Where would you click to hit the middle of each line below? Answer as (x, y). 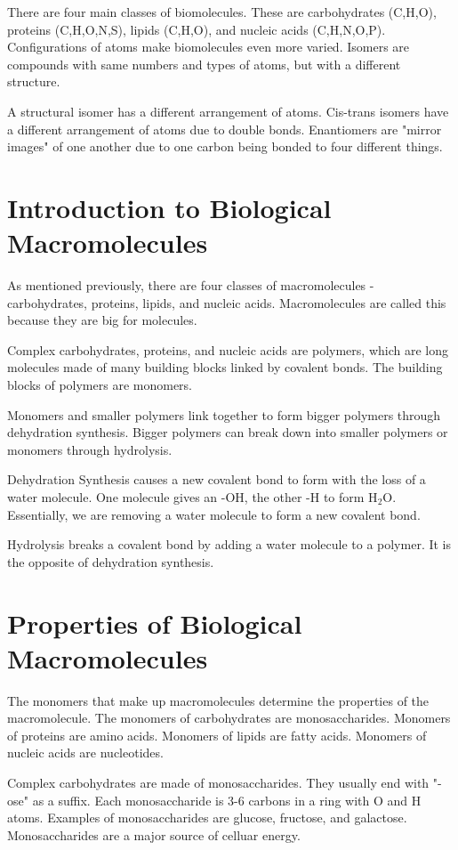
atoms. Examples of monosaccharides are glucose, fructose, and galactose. (207, 818)
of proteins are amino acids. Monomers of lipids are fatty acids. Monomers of (217, 735)
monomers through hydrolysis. (90, 449)
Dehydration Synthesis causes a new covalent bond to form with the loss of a (217, 479)
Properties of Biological (155, 623)
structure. (34, 81)
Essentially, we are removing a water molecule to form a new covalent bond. (214, 514)
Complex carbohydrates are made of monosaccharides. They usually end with (218, 783)
